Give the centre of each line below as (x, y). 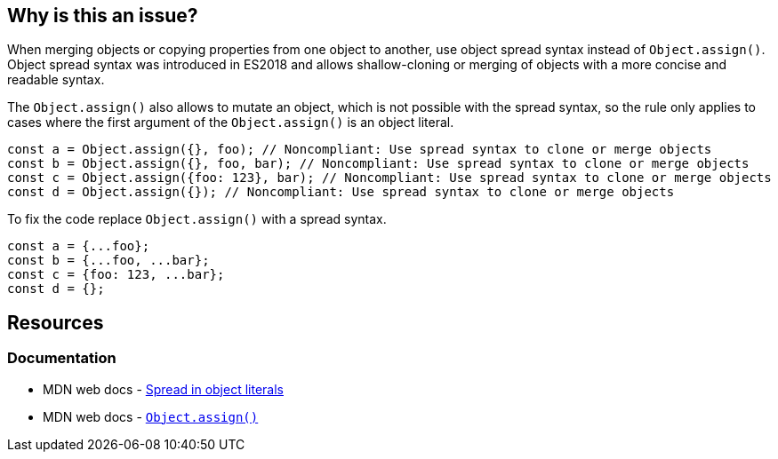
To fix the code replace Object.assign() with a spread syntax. (197, 219)
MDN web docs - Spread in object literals (163, 389)
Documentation (62, 358)
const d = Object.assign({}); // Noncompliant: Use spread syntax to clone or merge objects (341, 192)
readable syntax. (56, 80)
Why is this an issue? (103, 16)
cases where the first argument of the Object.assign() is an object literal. (231, 123)
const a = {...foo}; (79, 246)
